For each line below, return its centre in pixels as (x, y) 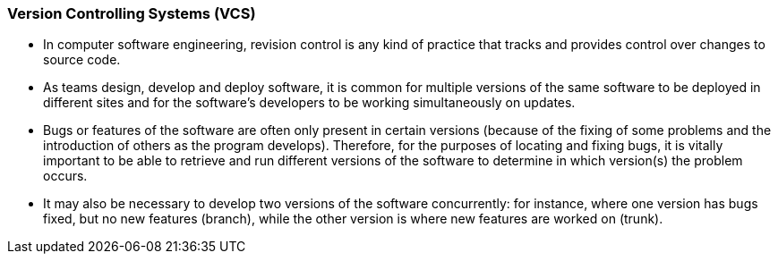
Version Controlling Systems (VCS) (132, 13)
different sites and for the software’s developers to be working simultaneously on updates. (309, 103)
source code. (82, 60)
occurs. (65, 176)
